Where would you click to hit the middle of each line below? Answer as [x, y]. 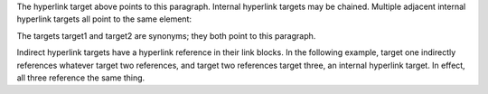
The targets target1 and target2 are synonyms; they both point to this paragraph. [166, 35]
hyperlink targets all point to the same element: [104, 19]
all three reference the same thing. [81, 78]
